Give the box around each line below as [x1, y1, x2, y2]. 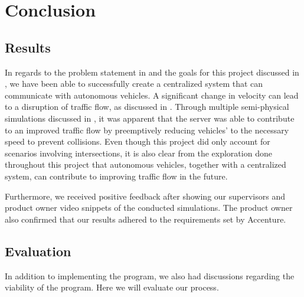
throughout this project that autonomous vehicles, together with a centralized [5, 158, 286, 171]
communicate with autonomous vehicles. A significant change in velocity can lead [5, 89, 299, 101]
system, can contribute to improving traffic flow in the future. [5, 169, 228, 182]
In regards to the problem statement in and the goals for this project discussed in [5, 66, 299, 78]
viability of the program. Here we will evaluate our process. [5, 281, 219, 293]
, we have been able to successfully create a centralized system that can [5, 77, 263, 90]
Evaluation [5, 241, 71, 260]
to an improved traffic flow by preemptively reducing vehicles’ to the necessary [5, 123, 289, 136]
